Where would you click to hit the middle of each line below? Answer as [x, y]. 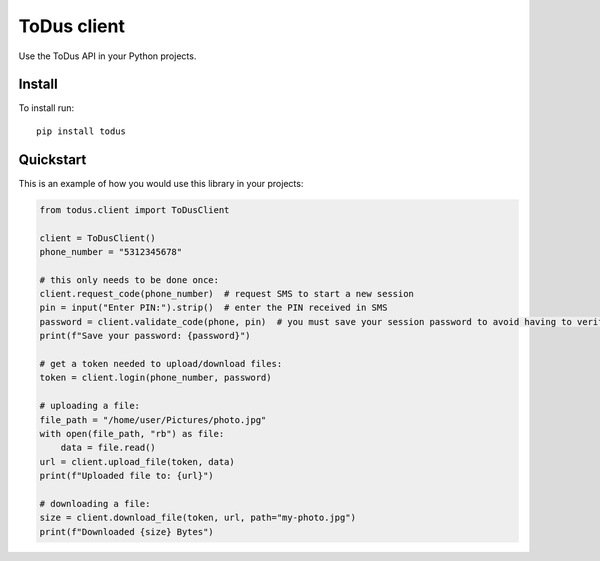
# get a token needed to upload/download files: [161, 364]
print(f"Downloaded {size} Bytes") [126, 531]
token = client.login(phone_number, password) [155, 378]
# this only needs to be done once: [129, 279]
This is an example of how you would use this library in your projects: [161, 183]
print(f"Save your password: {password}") [145, 336]
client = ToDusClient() [98, 238]
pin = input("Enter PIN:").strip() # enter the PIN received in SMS [213, 308]
